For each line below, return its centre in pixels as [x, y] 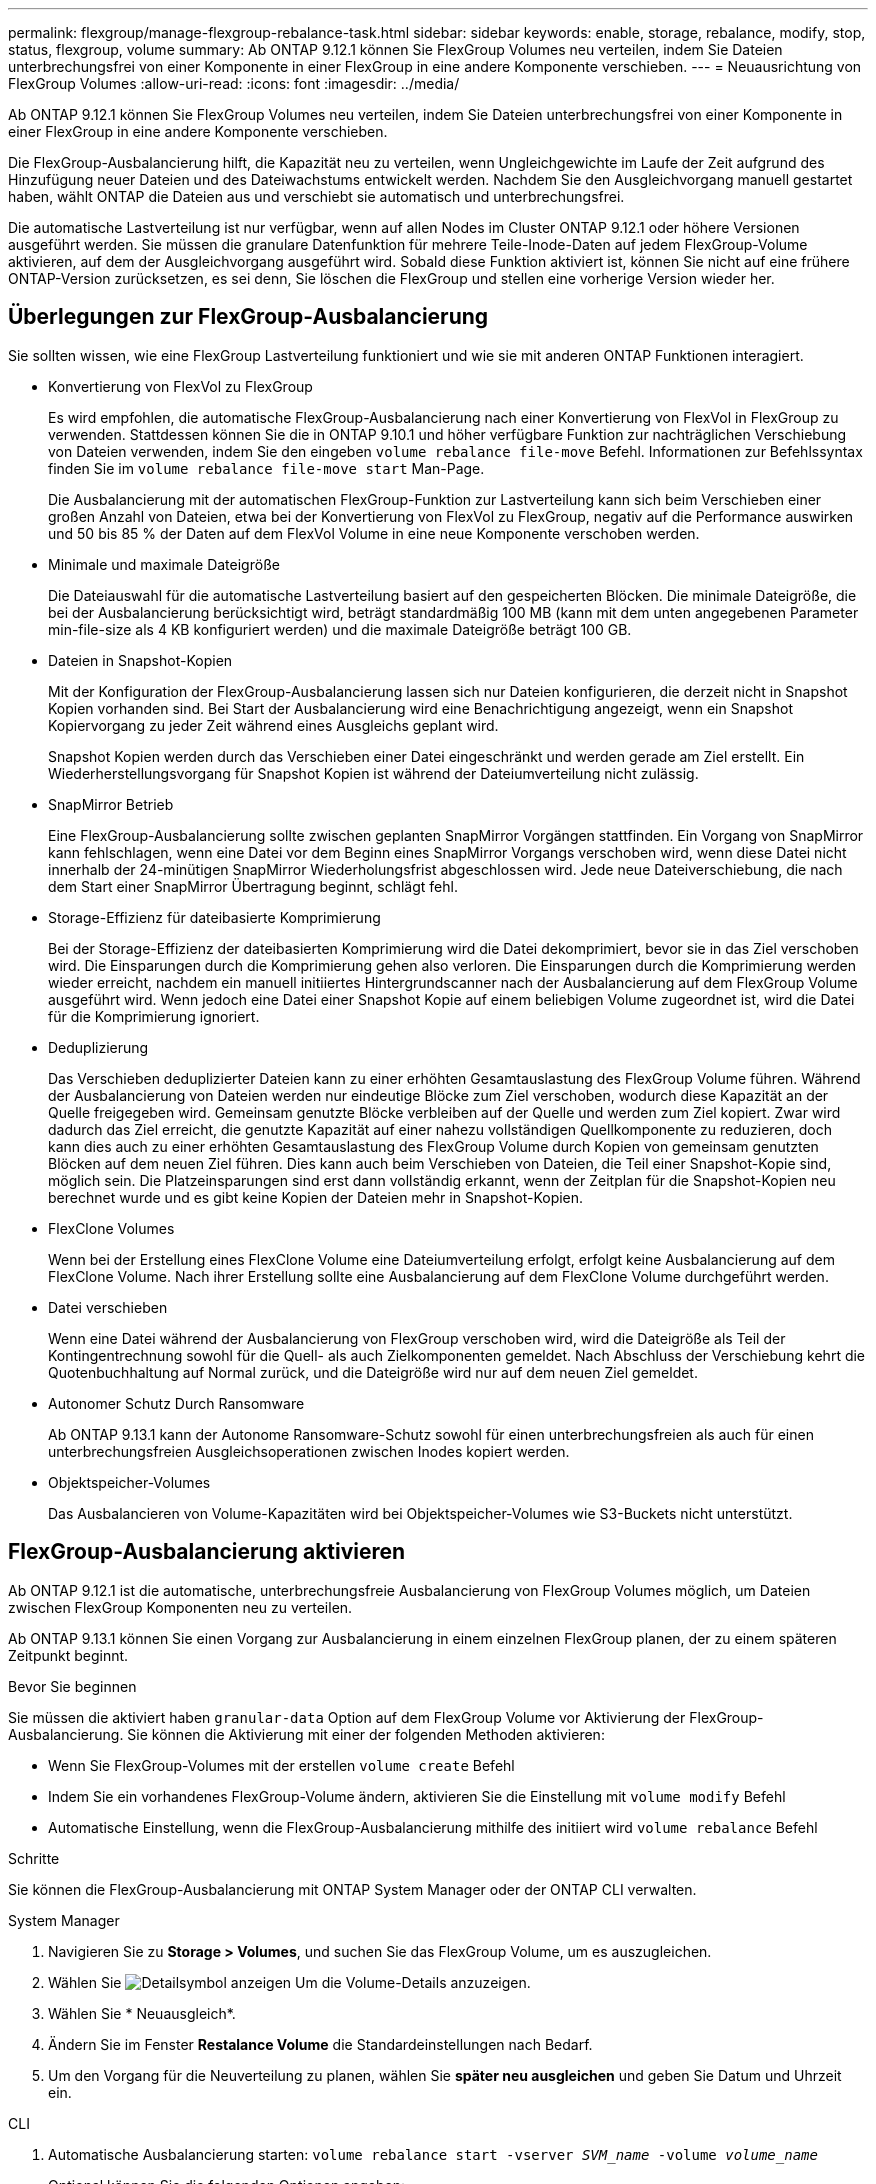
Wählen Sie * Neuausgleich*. [142, 2013]
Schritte [34, 1858]
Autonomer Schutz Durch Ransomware [176, 1403]
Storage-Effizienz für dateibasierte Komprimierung [214, 917]
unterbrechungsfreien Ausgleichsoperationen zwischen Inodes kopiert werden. [309, 1451]
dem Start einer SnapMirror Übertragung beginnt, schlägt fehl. [253, 886]
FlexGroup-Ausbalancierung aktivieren [207, 1552]
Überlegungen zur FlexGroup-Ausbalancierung [248, 317]
